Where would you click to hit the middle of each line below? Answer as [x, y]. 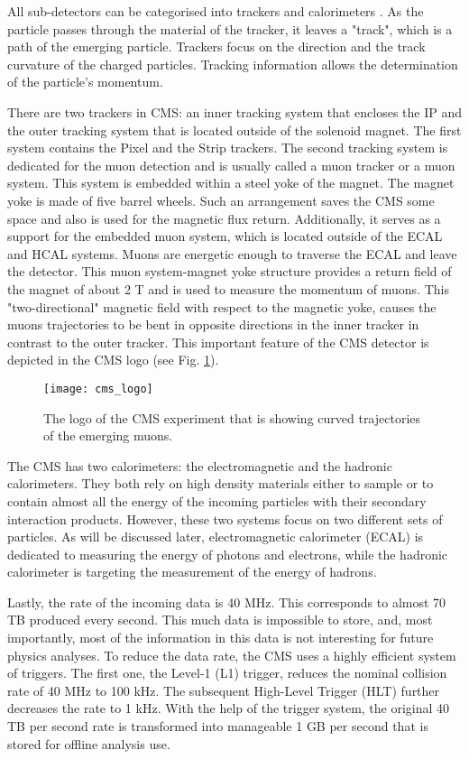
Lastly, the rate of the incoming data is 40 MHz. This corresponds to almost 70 [227, 602]
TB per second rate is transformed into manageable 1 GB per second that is [218, 726]
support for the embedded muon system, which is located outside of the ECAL [225, 236]
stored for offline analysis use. [89, 743]
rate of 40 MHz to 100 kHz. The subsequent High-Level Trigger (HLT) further [224, 690]
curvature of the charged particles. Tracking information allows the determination [233, 64]
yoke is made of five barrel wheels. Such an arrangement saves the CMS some [221, 200]
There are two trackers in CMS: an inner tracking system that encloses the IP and [234, 111]
